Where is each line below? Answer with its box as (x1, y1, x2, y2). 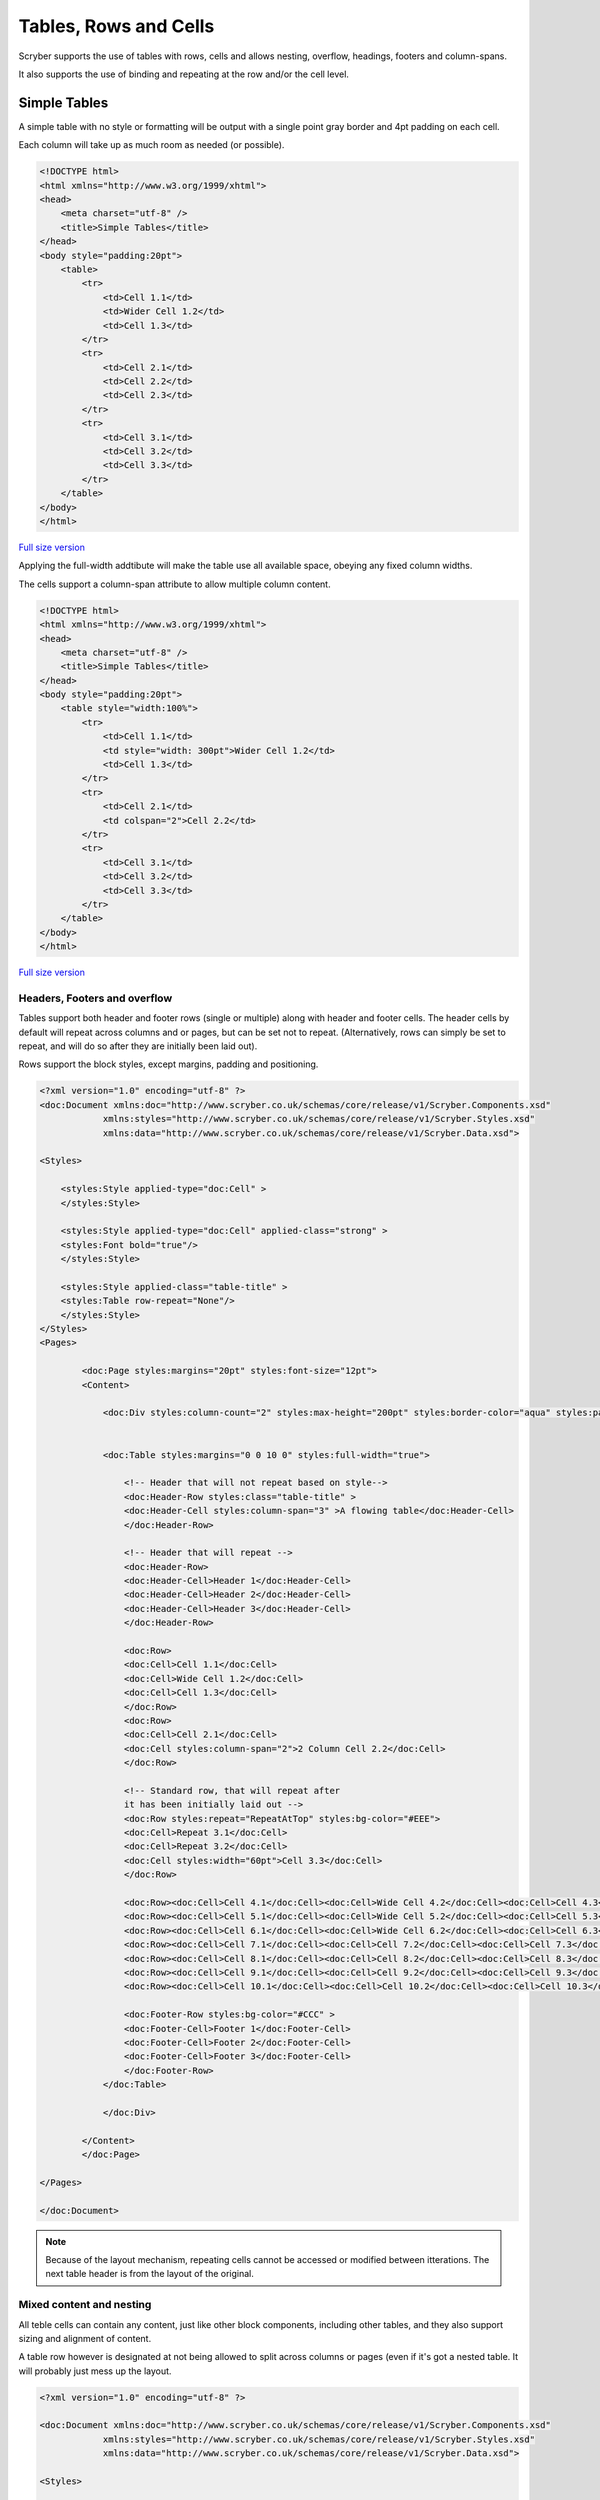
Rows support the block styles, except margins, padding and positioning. (18, 1058, 319, 1070)
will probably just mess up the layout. (18, 2365, 172, 2377)
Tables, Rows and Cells (18, 15, 215, 37)
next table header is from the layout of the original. (45, 2268, 255, 2280)
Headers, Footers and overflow (18, 991, 173, 1005)
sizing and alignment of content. (18, 2332, 152, 2344)
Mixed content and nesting (18, 2298, 152, 2312)
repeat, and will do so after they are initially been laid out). (18, 1040, 258, 1052)
